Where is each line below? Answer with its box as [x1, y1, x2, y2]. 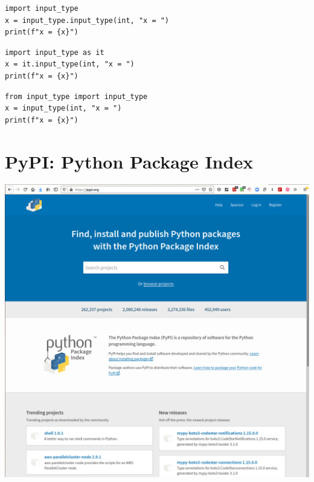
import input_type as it [5, 48, 104, 57]
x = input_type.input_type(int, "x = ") [5, 16, 170, 25]
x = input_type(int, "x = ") [5, 104, 122, 113]
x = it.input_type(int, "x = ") [5, 60, 135, 69]
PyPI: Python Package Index [5, 149, 254, 173]
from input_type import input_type [5, 92, 148, 101]
